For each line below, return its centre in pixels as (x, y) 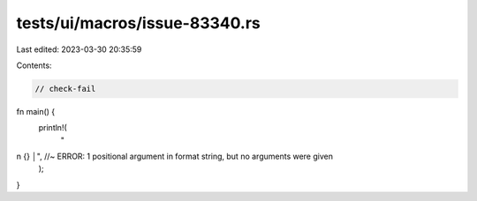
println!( (53, 128)
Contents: (34, 65)
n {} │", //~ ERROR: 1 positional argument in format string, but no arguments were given (174, 156)
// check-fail (65, 89)
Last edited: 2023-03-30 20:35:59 (79, 49)
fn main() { (36, 111)
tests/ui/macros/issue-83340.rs (138, 23)
